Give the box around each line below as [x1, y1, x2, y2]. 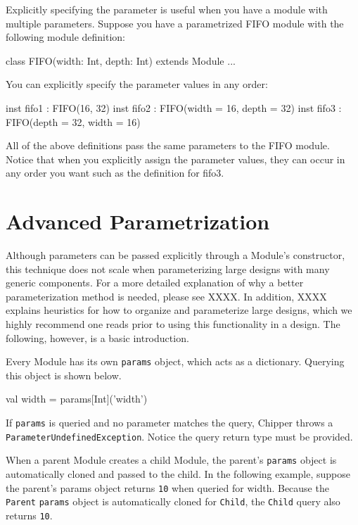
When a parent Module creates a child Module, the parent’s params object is [6, 453, 337, 467]
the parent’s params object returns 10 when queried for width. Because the [6, 480, 329, 495]
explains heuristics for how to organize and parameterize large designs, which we [6, 303, 352, 317]
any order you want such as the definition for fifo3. [6, 165, 224, 180]
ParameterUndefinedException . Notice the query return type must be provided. [6, 429, 353, 443]
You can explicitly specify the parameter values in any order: [6, 77, 268, 91]
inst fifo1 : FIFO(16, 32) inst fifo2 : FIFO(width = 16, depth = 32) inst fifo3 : [6, 100, 342, 115]
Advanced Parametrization [6, 207, 270, 236]
